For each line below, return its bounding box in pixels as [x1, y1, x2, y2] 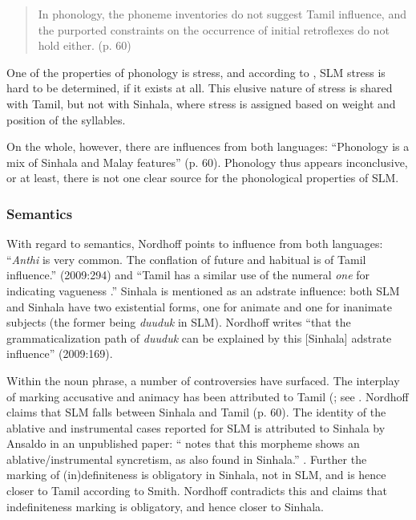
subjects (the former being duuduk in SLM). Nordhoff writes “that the [6, 314, 351, 331]
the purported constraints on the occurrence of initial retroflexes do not [38, 21, 390, 38]
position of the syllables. [6, 111, 126, 128]
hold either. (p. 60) [38, 37, 131, 54]
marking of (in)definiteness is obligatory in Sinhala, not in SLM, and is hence [6, 466, 386, 483]
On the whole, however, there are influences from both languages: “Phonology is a [6, 138, 410, 155]
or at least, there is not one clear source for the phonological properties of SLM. [6, 169, 399, 186]
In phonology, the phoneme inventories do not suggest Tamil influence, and [38, 6, 406, 22]
